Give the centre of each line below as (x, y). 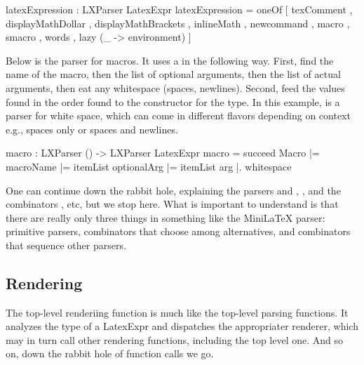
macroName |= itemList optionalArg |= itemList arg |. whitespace (149, 166)
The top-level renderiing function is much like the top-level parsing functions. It (177, 312)
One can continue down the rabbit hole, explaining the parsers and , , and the (173, 190)
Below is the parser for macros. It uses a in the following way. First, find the (170, 60)
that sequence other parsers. (66, 245)
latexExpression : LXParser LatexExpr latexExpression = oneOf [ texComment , (179, 9)
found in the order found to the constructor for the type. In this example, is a (173, 101)
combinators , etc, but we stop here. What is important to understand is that (172, 204)
